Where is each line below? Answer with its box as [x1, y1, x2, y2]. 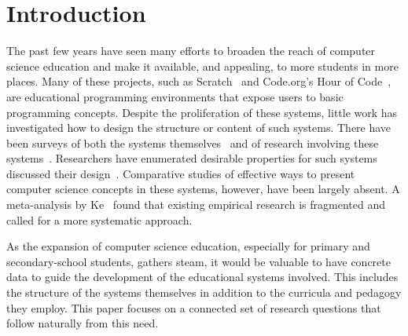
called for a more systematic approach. [6, 211, 193, 228]
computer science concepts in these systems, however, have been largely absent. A [6, 181, 400, 197]
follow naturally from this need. [6, 315, 159, 331]
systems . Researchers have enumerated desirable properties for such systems [6, 150, 377, 166]
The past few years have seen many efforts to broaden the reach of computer [6, 42, 376, 59]
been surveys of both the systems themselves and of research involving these [6, 134, 379, 151]
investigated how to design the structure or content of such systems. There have [6, 119, 391, 136]
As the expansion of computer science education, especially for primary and [6, 238, 370, 254]
